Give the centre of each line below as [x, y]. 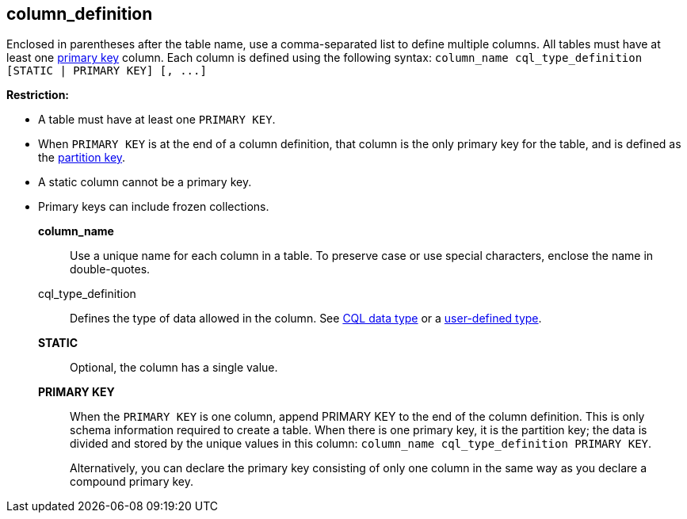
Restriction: [38, 95]
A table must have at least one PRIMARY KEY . [157, 120]
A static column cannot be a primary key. [145, 182]
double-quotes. [110, 269]
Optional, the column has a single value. [174, 368]
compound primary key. [132, 482]
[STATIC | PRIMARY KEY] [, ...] [107, 71]
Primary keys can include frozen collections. [154, 207]
